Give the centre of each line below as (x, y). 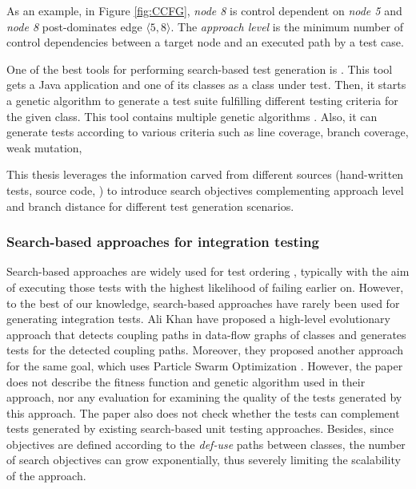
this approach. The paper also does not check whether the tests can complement (203, 412)
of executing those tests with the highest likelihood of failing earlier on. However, (205, 287)
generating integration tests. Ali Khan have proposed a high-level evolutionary (198, 319)
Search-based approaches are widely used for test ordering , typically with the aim (208, 271)
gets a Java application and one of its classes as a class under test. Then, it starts (206, 85)
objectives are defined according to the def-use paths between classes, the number (206, 444)
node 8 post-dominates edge (74, 26)
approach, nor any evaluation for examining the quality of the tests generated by (204, 397)
